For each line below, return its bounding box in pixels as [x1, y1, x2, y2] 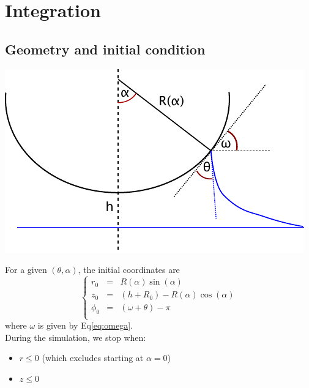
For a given [5, 263, 47, 276]
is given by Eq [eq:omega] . [37, 319, 133, 332]
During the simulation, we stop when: [5, 330, 146, 343]
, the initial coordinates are [78, 263, 180, 276]
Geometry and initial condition [5, 39, 206, 58]
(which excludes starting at [42, 351, 144, 364]
